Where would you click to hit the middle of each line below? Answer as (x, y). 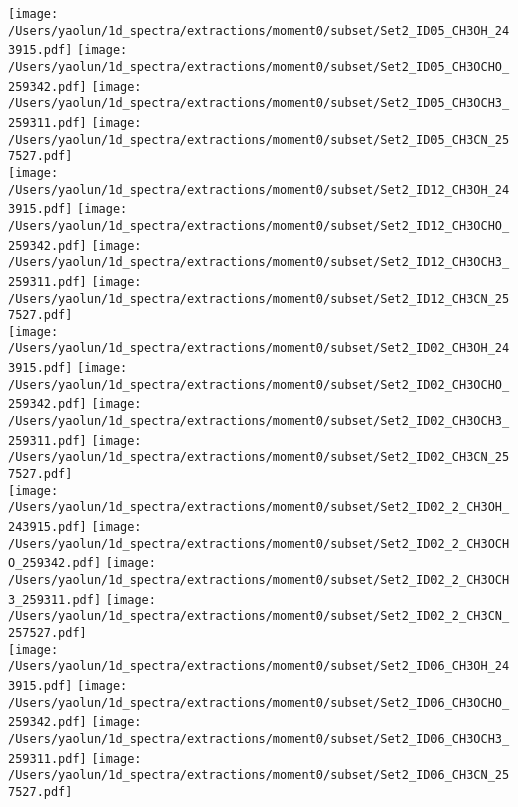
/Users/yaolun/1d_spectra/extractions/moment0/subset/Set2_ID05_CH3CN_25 (259, 139)
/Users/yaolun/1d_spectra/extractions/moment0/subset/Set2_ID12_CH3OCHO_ (259, 225)
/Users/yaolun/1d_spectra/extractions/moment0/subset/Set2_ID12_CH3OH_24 (259, 189)
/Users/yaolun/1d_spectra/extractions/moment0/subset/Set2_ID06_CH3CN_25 (259, 775)
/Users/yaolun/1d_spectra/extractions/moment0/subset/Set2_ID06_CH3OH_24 (259, 666)
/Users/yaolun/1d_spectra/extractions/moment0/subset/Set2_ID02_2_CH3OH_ (259, 507)
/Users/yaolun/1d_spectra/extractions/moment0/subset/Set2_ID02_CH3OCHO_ (259, 384)
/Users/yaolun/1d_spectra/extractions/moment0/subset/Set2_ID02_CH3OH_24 (259, 348)
